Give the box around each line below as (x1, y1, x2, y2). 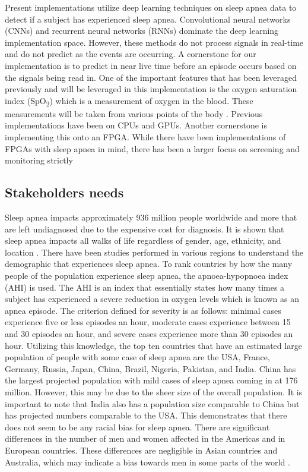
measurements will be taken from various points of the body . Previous (5, 107, 263, 119)
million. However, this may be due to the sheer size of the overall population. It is (5, 385, 303, 398)
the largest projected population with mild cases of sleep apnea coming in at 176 (5, 374, 298, 386)
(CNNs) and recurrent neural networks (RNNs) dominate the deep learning (5, 24, 279, 37)
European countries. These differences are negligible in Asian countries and (5, 443, 278, 456)
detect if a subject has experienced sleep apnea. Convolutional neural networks (5, 12, 291, 25)
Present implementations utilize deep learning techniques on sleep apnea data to (5, 1, 297, 13)
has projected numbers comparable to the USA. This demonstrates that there (5, 409, 287, 421)
